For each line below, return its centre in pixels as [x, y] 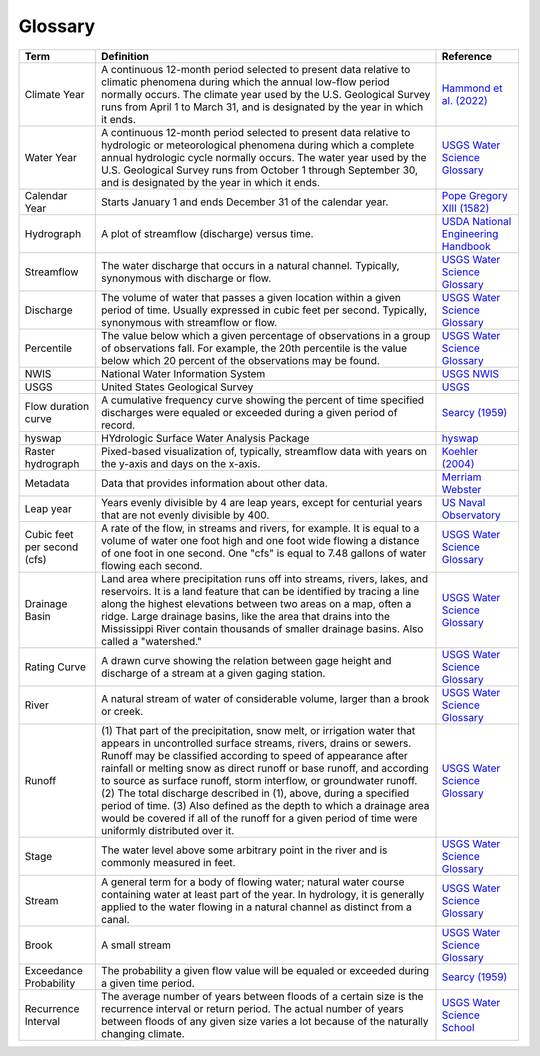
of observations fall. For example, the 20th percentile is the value [254, 348]
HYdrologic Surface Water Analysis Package [205, 438]
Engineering [470, 233]
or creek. [122, 711]
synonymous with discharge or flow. [186, 278]
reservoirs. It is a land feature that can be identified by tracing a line [260, 591]
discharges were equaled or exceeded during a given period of [249, 412]
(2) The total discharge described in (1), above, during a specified [255, 793]
